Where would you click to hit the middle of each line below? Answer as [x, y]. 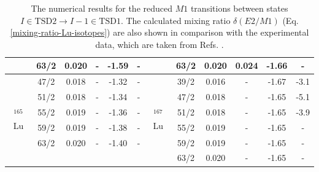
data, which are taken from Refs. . [159, 44]
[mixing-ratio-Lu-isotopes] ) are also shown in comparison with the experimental [159, 32]
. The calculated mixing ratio [175, 20]
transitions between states [239, 8]
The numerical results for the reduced [102, 8]
